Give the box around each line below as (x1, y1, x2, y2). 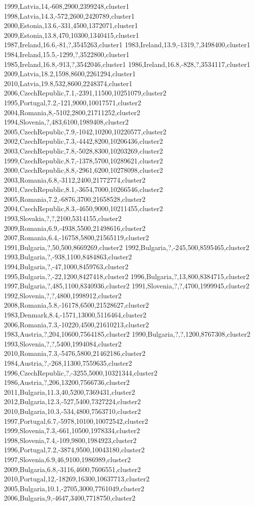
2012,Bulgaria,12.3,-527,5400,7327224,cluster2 (4, 396, 141, 407)
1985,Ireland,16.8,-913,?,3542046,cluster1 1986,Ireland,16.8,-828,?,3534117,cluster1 (4, 59, 251, 69)
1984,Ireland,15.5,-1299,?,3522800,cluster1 (4, 49, 130, 59)
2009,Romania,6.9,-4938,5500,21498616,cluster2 (4, 222, 146, 233)
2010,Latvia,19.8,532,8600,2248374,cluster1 (4, 78, 133, 88)
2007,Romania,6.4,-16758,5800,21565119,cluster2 (4, 232, 149, 243)
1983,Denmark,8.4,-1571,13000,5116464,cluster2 (4, 310, 146, 319)
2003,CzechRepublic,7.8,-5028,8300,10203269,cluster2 (4, 145, 163, 156)
